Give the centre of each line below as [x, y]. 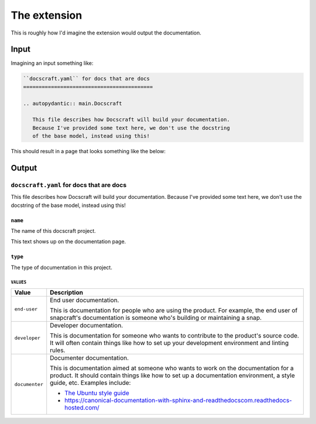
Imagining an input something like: [52, 63]
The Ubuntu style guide [97, 393]
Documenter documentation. [89, 358]
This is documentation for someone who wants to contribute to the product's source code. [175, 336]
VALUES [18, 282]
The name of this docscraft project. [53, 231]
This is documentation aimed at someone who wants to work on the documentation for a [172, 368]
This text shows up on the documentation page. [68, 242]
